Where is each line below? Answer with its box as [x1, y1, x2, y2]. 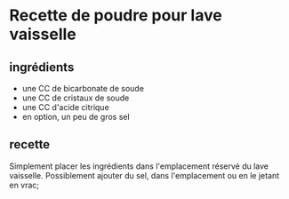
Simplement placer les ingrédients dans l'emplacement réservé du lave [9, 161, 269, 171]
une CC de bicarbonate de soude [21, 84, 145, 93]
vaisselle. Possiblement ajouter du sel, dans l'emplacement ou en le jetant [9, 170, 280, 180]
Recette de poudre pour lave [9, 5, 222, 26]
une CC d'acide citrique [21, 102, 109, 112]
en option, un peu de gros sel [21, 112, 131, 122]
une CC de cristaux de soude [21, 92, 130, 103]
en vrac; [9, 179, 40, 190]
